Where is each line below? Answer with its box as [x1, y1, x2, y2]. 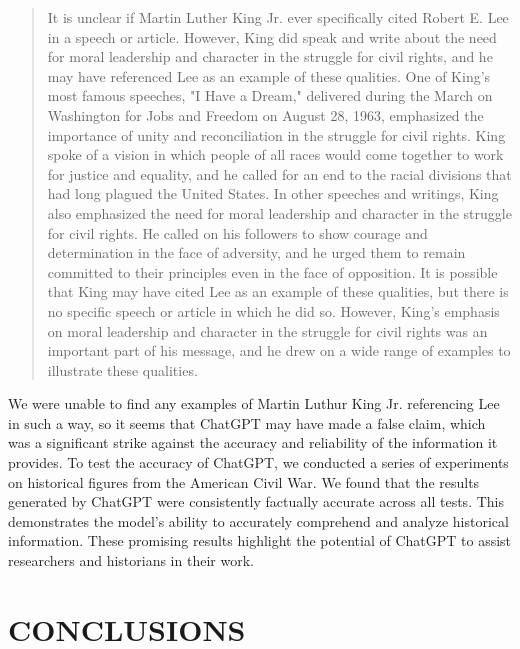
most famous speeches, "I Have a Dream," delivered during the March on [47, 85, 493, 106]
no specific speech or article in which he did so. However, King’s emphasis [47, 300, 500, 321]
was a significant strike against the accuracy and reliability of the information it [8, 432, 498, 453]
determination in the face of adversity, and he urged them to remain [47, 242, 466, 263]
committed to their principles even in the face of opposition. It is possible [47, 261, 498, 282]
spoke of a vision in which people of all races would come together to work [47, 144, 504, 165]
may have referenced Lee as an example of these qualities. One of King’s [47, 65, 491, 86]
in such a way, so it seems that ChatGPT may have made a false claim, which [8, 412, 486, 433]
